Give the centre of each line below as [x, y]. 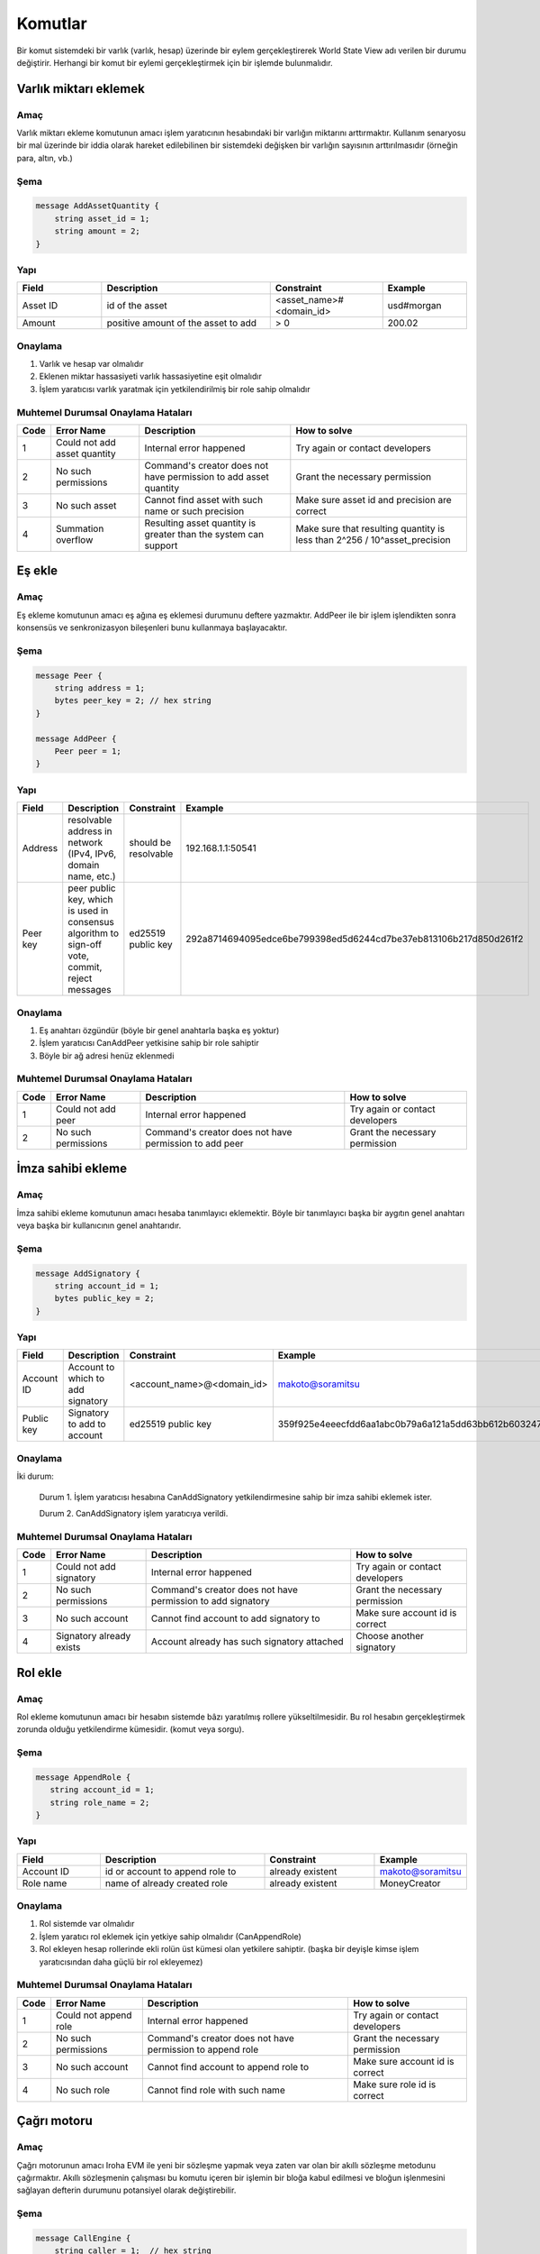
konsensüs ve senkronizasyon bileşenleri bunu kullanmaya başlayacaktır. [152, 628]
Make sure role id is [395, 2084]
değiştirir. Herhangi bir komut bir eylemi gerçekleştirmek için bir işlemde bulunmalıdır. [175, 62]
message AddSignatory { [88, 1273]
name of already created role [166, 1883]
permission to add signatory [210, 1601]
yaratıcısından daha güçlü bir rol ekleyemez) [121, 1962]
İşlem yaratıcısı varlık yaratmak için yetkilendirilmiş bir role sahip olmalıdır [175, 389]
